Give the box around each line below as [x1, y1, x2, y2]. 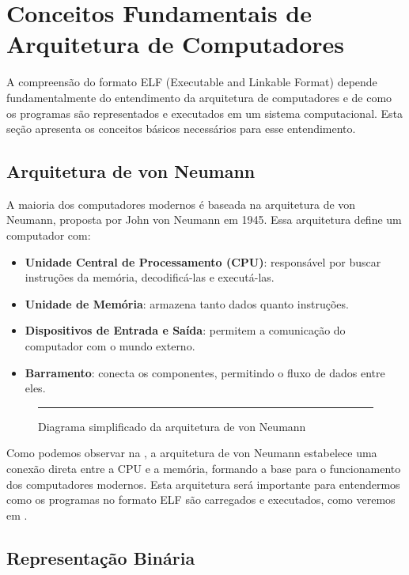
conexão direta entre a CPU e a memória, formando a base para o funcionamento [6, 460, 401, 477]
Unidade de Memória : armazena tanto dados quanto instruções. [25, 295, 349, 312]
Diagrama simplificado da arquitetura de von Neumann [38, 418, 306, 434]
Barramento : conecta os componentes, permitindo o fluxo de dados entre [25, 364, 385, 380]
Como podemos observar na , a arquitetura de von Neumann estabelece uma [6, 444, 377, 461]
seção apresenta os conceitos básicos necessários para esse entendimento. [6, 120, 356, 137]
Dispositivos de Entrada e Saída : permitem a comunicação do [25, 322, 346, 339]
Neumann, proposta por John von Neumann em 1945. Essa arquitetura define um [6, 211, 402, 228]
